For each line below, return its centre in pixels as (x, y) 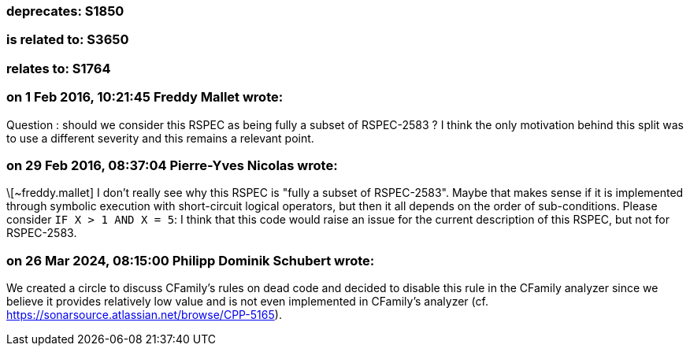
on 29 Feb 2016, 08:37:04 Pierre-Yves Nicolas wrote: (172, 165)
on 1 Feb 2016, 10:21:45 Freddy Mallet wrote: (145, 97)
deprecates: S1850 (65, 11)
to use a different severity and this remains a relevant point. (160, 138)
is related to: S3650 (68, 40)
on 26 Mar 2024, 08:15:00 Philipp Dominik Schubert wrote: (191, 260)
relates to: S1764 (59, 68)
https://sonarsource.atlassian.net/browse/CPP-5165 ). (144, 315)
